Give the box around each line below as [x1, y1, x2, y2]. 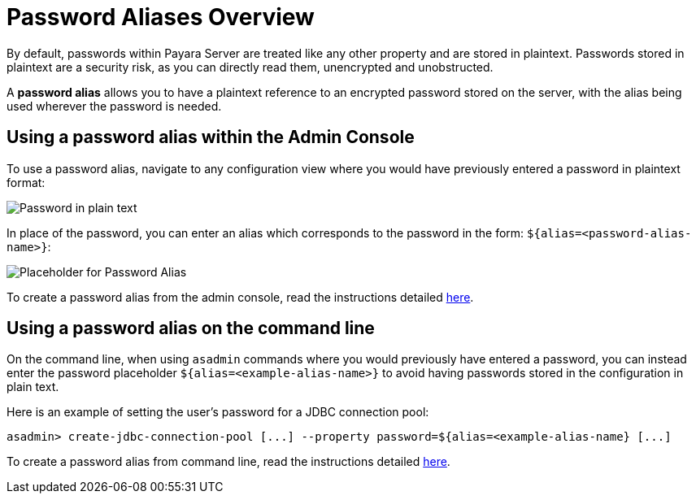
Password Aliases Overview [7, 3, 315, 31]
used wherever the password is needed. [7, 98, 222, 113]
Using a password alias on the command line [7, 318, 375, 339]
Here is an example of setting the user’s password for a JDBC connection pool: [7, 405, 429, 420]
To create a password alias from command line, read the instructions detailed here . [7, 454, 450, 469]
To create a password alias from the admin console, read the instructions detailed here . [7, 289, 474, 304]
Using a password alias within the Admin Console [7, 127, 415, 148]
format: [7, 175, 46, 189]
